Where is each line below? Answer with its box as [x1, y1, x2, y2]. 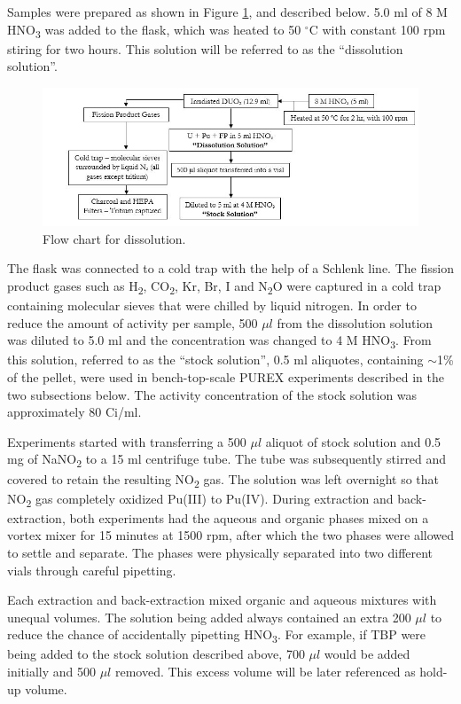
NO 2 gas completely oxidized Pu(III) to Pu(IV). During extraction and [7, 489, 394, 510]
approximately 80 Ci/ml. [7, 403, 142, 421]
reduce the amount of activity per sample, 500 [7, 313, 258, 332]
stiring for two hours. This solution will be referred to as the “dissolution [7, 39, 403, 58]
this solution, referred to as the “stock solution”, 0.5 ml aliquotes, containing [7, 350, 424, 369]
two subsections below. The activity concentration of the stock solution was [7, 385, 418, 403]
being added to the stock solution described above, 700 [7, 645, 305, 663]
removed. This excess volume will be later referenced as [114, 662, 416, 681]
